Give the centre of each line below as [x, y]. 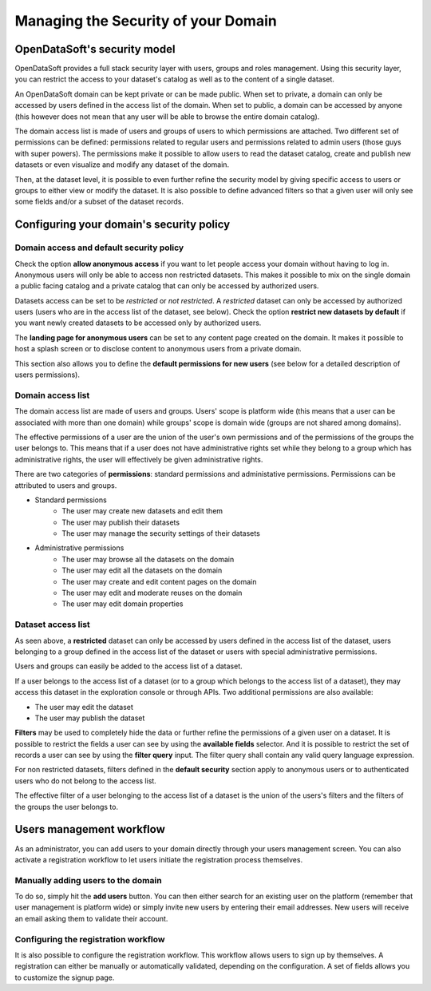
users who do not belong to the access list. [86, 781]
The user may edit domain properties [123, 604]
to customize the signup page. [65, 977]
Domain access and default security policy [99, 248]
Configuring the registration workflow [90, 939]
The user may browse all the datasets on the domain [148, 559]
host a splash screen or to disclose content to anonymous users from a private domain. [158, 349]
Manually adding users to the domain [89, 880]
